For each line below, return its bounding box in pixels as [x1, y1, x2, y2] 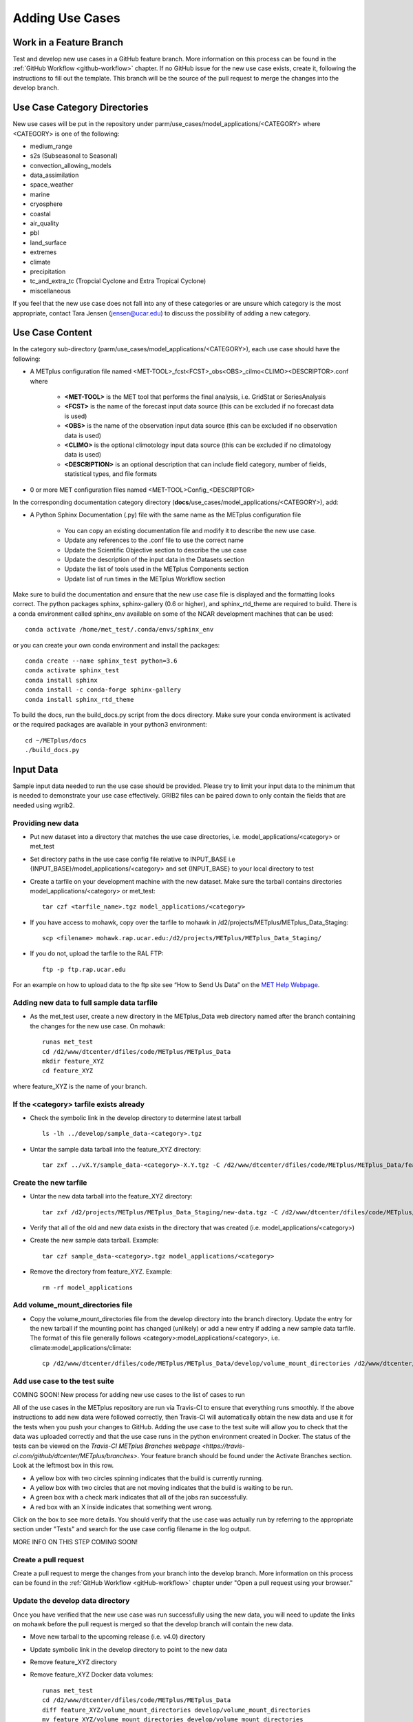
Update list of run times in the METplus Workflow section [64, 574, 226, 583]
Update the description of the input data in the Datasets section [64, 555, 244, 563]
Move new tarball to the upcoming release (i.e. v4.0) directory [30, 1632, 206, 1641]
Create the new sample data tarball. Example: [30, 1236, 159, 1245]
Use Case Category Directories [12, 102, 149, 114]
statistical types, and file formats [64, 470, 158, 478]
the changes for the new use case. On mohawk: [30, 1021, 166, 1030]
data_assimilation [30, 171, 79, 179]
